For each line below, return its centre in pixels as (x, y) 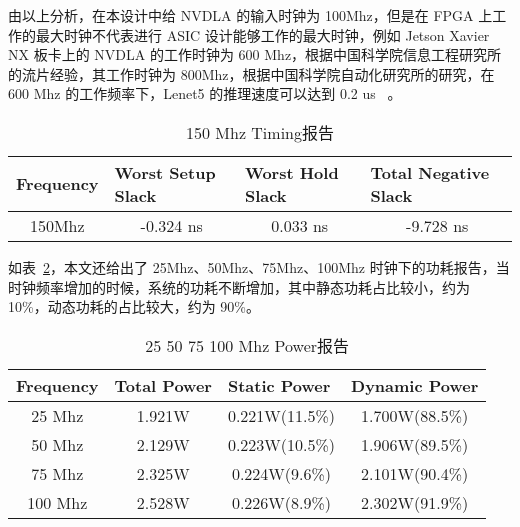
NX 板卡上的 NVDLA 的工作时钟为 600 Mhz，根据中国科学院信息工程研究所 (255, 54)
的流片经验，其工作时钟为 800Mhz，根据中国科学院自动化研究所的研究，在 (251, 73)
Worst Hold (291, 172)
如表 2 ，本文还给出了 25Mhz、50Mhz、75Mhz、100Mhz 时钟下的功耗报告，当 (259, 266)
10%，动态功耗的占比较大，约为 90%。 (134, 306)
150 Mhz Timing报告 (259, 132)
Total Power (163, 385)
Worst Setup (165, 172)
